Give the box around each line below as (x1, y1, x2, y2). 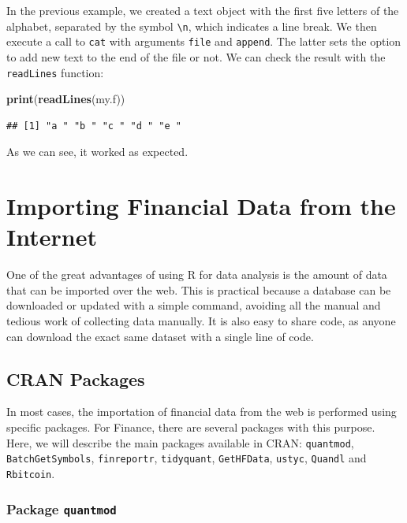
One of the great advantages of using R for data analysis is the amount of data (6, 266, 387, 283)
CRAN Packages (6, 366, 145, 391)
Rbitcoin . (6, 465, 55, 481)
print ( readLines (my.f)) (6, 91, 125, 107)
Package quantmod (6, 499, 117, 518)
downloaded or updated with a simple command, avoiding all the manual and (6, 297, 381, 313)
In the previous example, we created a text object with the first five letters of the (6, 2, 399, 18)
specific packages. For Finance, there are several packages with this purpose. (6, 419, 375, 436)
